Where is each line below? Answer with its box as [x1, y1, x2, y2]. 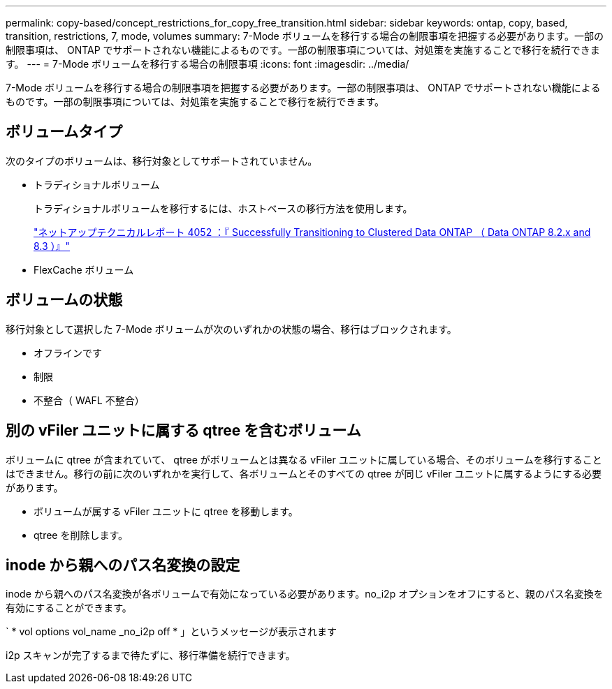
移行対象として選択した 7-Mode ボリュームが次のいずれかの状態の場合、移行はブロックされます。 [6, 323, 457, 335]
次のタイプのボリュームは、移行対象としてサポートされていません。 [6, 154, 318, 167]
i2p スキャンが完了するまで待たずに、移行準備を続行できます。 [6, 649, 296, 662]
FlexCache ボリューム [34, 263, 134, 276]
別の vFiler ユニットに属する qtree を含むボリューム [6, 422, 361, 440]
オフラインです [34, 346, 102, 359]
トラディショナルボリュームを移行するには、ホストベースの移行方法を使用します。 [34, 202, 413, 214]
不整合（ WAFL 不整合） [34, 394, 145, 406]
